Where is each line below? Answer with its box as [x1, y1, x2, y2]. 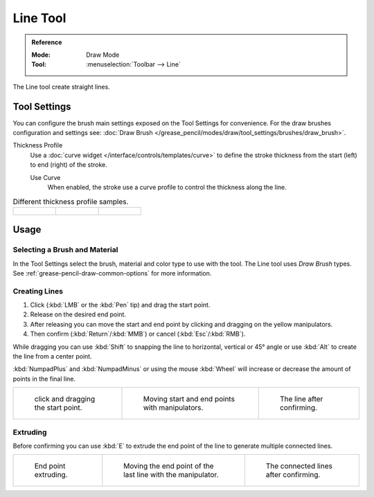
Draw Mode [86, 51, 120, 59]
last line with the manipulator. [123, 470, 219, 480]
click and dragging [34, 395, 96, 404]
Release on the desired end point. [30, 310, 126, 318]
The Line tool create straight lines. [12, 82, 110, 91]
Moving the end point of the [123, 461, 214, 471]
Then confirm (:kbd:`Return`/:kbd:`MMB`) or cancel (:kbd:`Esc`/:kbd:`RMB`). [30, 329, 246, 338]
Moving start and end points [143, 395, 235, 404]
